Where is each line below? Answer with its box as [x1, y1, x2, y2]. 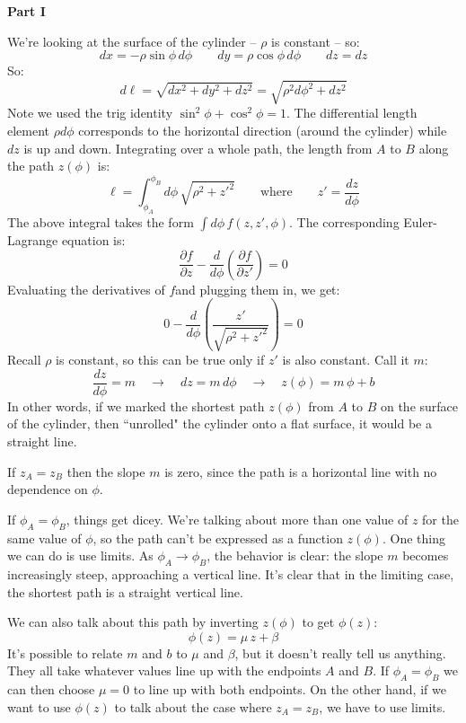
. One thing [382, 528, 445, 547]
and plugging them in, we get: [175, 279, 340, 298]
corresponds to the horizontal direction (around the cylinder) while [78, 120, 447, 139]
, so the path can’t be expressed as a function [92, 528, 343, 547]
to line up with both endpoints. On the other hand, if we [133, 680, 446, 699]
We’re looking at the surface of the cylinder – [7, 31, 257, 50]
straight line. [7, 432, 77, 451]
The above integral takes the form [7, 212, 194, 231]
